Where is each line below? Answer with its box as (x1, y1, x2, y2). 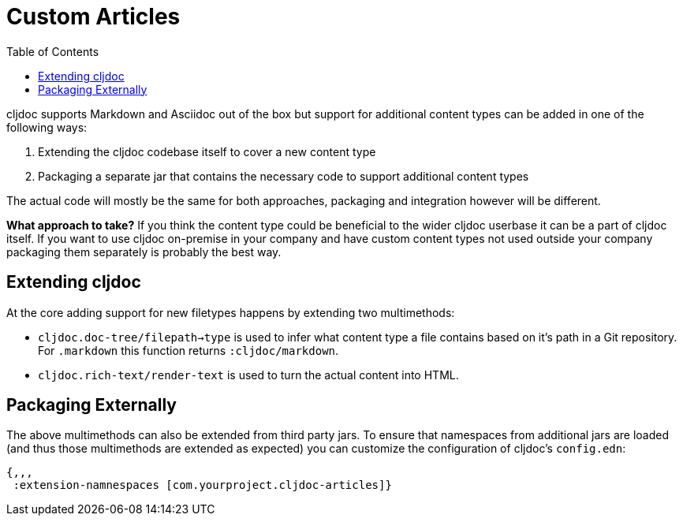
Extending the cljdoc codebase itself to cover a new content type (38, 144, 376, 158)
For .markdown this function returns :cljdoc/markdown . (38, 343, 339, 357)
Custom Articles (6, 3, 181, 30)
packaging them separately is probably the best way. (6, 244, 282, 259)
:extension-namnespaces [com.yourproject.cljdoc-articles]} (13, 479, 392, 492)
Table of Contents (6, 44, 99, 58)
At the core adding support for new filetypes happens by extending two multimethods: (6, 305, 455, 319)
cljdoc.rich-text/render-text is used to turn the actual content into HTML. (38, 367, 459, 382)
